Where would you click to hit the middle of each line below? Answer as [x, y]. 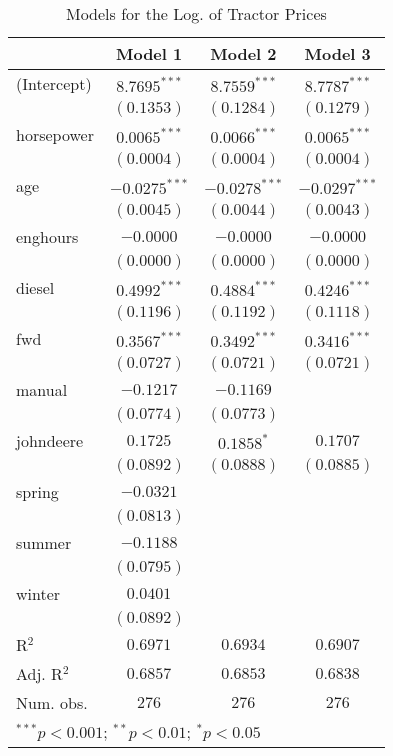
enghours [47, 236]
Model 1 [149, 53]
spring [37, 491]
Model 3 [337, 53]
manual [42, 389]
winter [38, 593]
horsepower [55, 134]
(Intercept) [54, 83]
